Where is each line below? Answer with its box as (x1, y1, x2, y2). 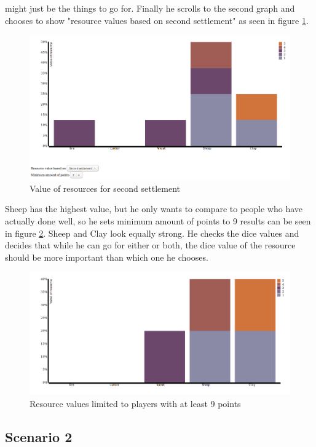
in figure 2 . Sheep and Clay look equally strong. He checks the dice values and (5, 226, 299, 239)
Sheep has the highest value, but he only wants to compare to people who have (5, 202, 303, 215)
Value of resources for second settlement (30, 181, 180, 194)
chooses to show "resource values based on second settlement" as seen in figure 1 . (5, 14, 309, 26)
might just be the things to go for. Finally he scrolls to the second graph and (5, 2, 295, 14)
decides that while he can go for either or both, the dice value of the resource (5, 239, 296, 251)
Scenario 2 (5, 427, 73, 446)
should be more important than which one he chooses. (5, 250, 208, 263)
